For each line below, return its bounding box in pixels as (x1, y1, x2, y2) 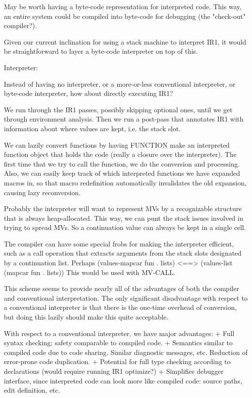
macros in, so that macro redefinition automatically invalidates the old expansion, (4, 177, 247, 187)
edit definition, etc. (4, 385, 60, 395)
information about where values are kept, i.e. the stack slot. (4, 123, 181, 133)
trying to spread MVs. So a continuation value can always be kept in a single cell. (4, 222, 246, 232)
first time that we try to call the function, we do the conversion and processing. (4, 158, 240, 168)
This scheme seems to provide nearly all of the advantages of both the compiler (4, 283, 239, 293)
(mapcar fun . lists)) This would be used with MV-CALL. (4, 267, 176, 277)
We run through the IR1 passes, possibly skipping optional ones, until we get (4, 104, 233, 114)
